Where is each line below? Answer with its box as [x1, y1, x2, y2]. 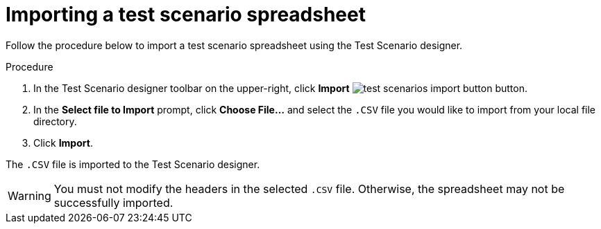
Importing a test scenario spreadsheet [6, 3, 366, 26]
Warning [8, 188, 51, 203]
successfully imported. [53, 195, 173, 210]
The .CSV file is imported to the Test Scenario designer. [6, 158, 260, 170]
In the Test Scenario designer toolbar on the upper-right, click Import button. [33, 82, 527, 94]
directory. [33, 115, 77, 127]
